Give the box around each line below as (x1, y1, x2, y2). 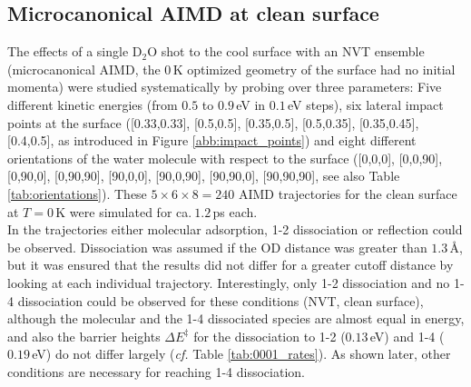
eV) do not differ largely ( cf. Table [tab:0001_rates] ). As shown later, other (32, 344, 451, 363)
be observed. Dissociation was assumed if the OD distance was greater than (7, 237, 427, 256)
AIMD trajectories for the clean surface (238, 184, 457, 203)
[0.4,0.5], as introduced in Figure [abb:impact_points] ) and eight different (7, 131, 417, 150)
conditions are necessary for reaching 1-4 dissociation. (7, 362, 305, 381)
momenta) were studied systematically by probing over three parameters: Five (7, 77, 442, 96)
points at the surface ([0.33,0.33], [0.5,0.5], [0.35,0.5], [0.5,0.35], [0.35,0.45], (7, 113, 419, 132)
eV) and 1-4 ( (369, 326, 445, 345)
